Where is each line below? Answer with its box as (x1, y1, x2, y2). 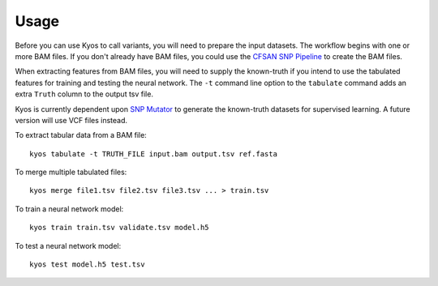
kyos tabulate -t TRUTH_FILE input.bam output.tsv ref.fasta (29, 149, 277, 158)
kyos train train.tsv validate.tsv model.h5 (29, 223, 210, 233)
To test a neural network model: (15, 241, 122, 250)
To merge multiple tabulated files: (15, 167, 127, 177)
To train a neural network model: (15, 203, 124, 214)
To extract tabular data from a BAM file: (15, 130, 148, 140)
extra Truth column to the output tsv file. (15, 89, 154, 99)
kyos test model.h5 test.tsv (29, 260, 145, 269)
